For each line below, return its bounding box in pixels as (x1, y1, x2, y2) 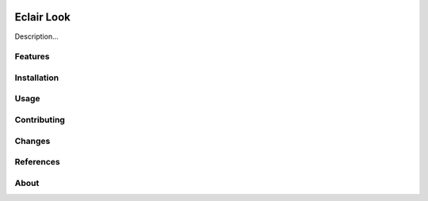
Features (14, 51, 50, 63)
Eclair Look (14, 10, 71, 24)
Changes (14, 135, 51, 146)
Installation (14, 72, 59, 83)
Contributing (14, 114, 65, 125)
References (14, 157, 60, 168)
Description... (14, 32, 59, 41)
